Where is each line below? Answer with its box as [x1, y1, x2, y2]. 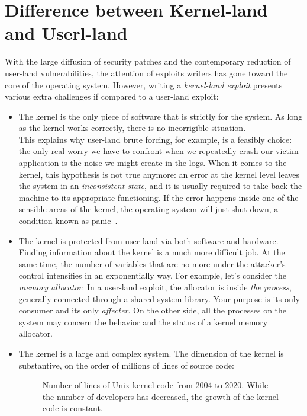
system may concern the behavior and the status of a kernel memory [18, 315, 268, 328]
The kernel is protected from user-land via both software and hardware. [18, 234, 279, 247]
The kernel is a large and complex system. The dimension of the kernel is [18, 347, 284, 359]
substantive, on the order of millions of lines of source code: [18, 359, 234, 371]
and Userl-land [5, 21, 128, 45]
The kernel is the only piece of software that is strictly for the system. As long [18, 110, 303, 122]
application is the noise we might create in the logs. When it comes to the [18, 156, 287, 169]
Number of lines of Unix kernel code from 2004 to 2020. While [42, 379, 269, 391]
